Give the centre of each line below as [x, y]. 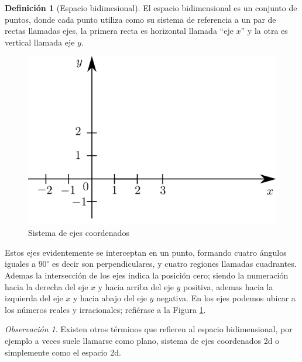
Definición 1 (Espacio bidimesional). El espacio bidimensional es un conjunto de [151, 8]
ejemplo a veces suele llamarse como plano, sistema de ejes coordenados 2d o [142, 340]
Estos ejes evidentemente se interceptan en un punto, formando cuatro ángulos [146, 252]
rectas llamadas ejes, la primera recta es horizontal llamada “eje [119, 31]
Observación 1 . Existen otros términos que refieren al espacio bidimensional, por [149, 329]
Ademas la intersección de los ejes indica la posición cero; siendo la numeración [147, 275]
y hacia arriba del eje [136, 286]
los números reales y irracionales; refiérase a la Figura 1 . [105, 309]
